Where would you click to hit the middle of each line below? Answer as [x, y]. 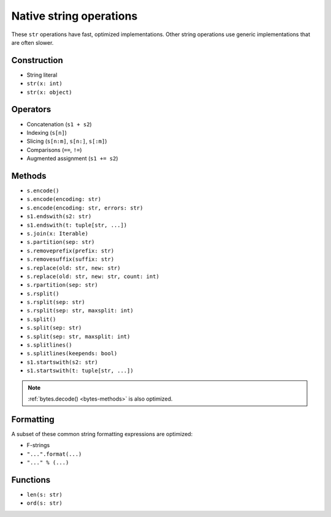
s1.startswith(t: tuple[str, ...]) [80, 371]
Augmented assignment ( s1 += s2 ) [73, 159]
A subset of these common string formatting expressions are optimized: [102, 434]
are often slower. [32, 42]
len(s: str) [44, 494]
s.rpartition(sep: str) [62, 285]
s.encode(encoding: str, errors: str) [85, 208]
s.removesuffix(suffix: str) [70, 259]
